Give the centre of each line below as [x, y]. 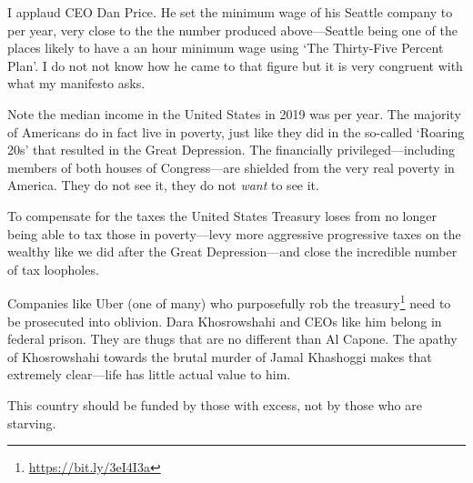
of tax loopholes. [53, 269]
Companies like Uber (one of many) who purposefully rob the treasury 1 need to [229, 302]
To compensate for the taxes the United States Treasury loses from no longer [222, 215]
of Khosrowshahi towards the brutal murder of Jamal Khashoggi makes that [220, 356]
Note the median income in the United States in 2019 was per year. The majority [234, 113]
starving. [32, 423]
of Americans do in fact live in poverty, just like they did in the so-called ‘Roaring [236, 131]
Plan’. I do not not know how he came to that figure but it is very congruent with [235, 65]
